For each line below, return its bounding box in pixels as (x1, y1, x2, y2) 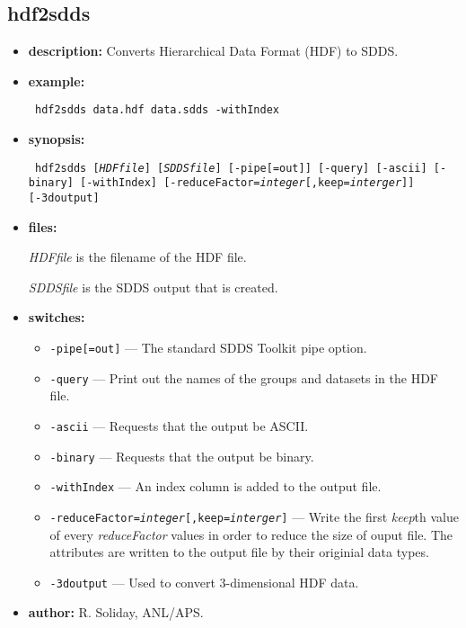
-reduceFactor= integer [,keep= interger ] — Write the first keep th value (49, 507, 459, 525)
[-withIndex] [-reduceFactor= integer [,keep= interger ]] (80, 176, 415, 190)
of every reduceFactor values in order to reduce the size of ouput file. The (49, 525, 453, 543)
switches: (28, 308, 85, 327)
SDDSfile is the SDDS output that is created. (28, 277, 278, 296)
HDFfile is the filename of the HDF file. (28, 247, 247, 266)
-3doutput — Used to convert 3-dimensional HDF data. (49, 572, 359, 591)
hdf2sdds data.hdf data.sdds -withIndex (34, 103, 280, 117)
